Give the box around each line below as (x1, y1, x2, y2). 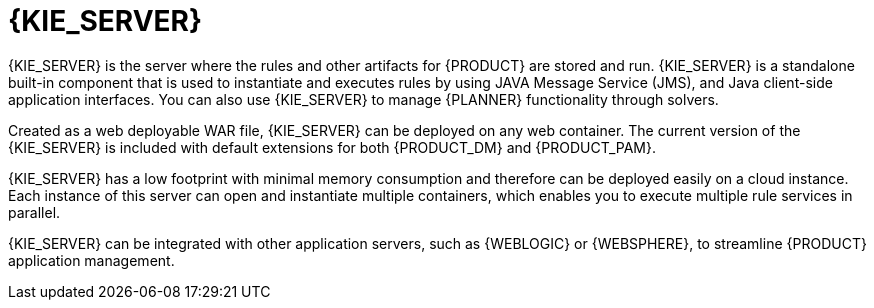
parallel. (8, 203, 61, 221)
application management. (8, 251, 175, 269)
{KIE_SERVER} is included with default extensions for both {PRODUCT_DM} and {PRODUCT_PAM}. (8, 138, 656, 156)
